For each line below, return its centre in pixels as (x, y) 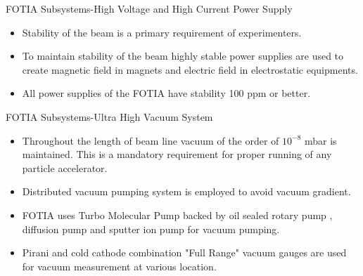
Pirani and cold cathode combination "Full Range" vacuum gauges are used (184, 252)
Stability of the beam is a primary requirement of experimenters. (162, 32)
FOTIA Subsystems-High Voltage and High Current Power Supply (149, 8)
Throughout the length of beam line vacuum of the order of (151, 140)
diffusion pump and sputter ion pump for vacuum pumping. (151, 229)
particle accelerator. (65, 167)
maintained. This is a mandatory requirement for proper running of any (177, 154)
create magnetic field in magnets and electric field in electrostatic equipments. (190, 69)
